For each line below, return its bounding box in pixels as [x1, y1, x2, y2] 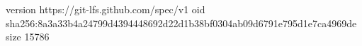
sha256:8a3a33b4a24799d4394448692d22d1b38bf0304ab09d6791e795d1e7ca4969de [6, 15, 357, 30]
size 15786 [6, 29, 50, 44]
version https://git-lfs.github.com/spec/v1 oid [6, 2, 205, 16]
